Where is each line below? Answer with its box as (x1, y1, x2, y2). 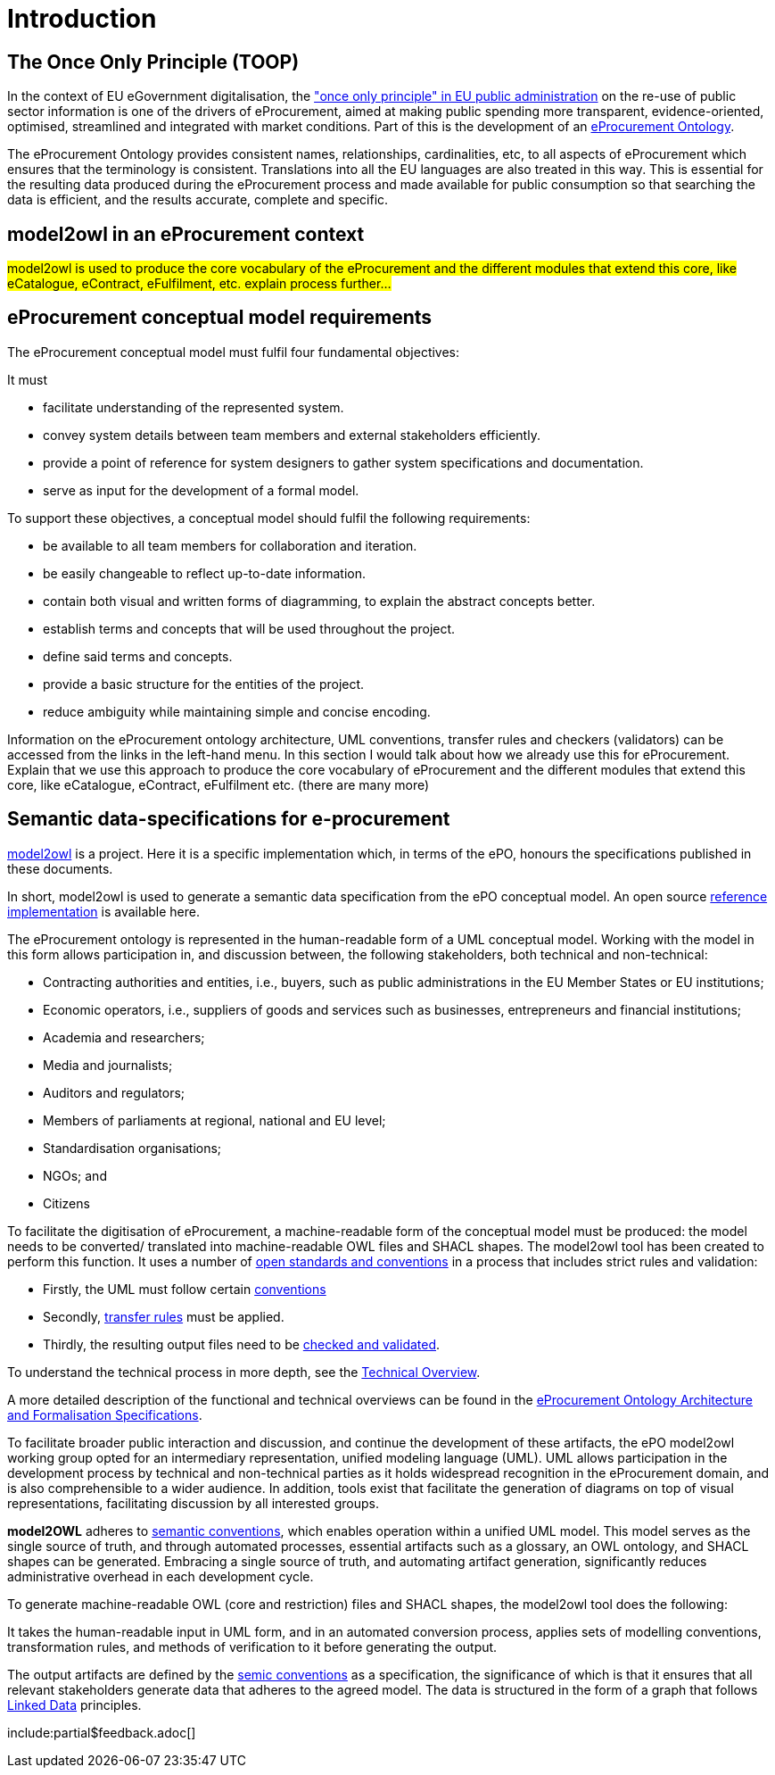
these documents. (7, 860, 113, 876)
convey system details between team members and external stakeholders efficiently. (43, 427, 540, 443)
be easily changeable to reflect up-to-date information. (43, 565, 366, 581)
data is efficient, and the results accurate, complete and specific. (7, 192, 389, 208)
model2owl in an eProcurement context (7, 222, 365, 245)
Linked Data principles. (7, 1696, 142, 1713)
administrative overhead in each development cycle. (7, 1568, 314, 1584)
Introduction (7, 4, 157, 34)
